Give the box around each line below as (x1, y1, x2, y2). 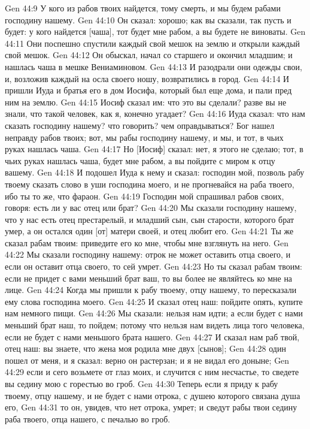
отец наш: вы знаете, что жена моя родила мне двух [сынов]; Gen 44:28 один (5, 342, 286, 355)
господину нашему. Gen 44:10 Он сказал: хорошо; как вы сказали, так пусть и (5, 13, 291, 26)
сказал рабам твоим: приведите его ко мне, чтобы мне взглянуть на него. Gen (5, 236, 289, 249)
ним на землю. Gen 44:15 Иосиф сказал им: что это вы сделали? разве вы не (5, 95, 287, 108)
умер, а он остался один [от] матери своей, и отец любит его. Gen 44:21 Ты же (5, 225, 294, 237)
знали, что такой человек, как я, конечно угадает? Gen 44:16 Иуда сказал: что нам (5, 107, 305, 120)
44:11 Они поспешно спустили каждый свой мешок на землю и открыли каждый (5, 37, 300, 49)
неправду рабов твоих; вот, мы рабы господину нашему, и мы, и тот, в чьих (5, 131, 284, 143)
